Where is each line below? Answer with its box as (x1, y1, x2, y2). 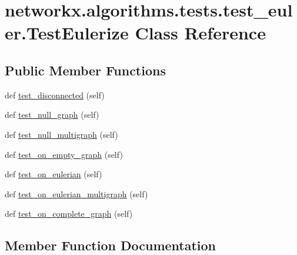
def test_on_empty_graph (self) (5, 148, 123, 160)
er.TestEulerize (5, 21, 129, 45)
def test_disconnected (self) (5, 88, 105, 101)
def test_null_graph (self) (5, 108, 99, 121)
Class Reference (135, 21, 266, 45)
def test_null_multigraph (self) (5, 128, 118, 140)
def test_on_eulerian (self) (5, 168, 102, 180)
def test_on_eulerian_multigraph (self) (5, 187, 148, 200)
